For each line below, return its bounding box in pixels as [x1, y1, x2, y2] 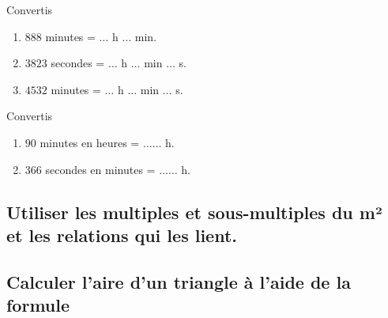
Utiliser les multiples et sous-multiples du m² [6, 199, 382, 224]
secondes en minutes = [45, 161, 156, 177]
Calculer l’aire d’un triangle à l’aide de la [6, 269, 351, 293]
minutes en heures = [40, 134, 140, 150]
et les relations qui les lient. [6, 222, 238, 247]
